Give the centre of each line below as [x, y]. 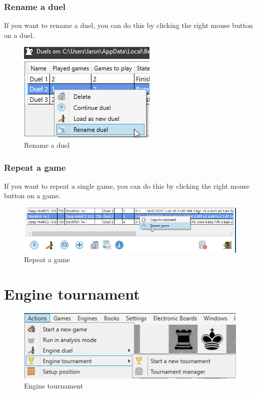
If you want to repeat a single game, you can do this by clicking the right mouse [127, 186]
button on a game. [32, 196]
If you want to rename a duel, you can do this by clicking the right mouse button [128, 25]
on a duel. [19, 35]
